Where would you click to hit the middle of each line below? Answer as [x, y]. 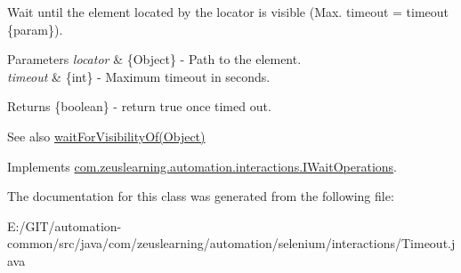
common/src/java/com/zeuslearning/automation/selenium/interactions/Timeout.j [231, 243]
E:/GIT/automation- [65, 225]
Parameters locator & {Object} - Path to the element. [154, 59]
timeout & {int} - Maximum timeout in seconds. [139, 76]
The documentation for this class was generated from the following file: [201, 196]
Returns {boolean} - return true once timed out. [139, 106]
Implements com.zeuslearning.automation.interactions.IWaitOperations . [202, 166]
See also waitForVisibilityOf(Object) [106, 136]
